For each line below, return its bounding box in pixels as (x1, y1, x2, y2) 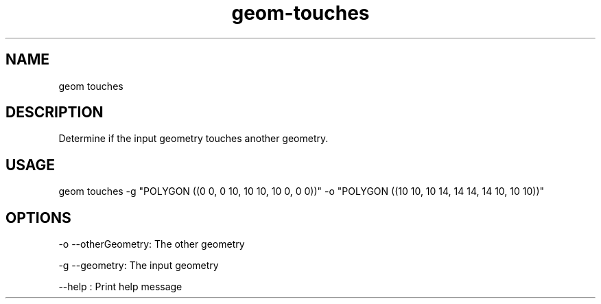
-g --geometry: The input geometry (58, 259, 219, 272)
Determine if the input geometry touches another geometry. (58, 132, 329, 145)
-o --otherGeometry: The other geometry (58, 238, 245, 250)
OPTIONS (5, 209, 71, 226)
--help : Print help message (58, 281, 182, 293)
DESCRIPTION (5, 104, 104, 121)
